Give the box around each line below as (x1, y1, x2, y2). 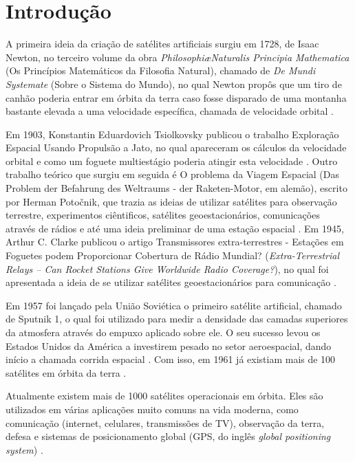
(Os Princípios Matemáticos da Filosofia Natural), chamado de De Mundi (6, 63, 316, 78)
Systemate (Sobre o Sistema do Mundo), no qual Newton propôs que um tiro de (6, 76, 342, 91)
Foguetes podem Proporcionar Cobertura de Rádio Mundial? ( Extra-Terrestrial (6, 248, 340, 263)
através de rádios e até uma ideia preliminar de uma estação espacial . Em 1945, (6, 221, 344, 235)
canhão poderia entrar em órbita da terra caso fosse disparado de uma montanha (6, 90, 347, 104)
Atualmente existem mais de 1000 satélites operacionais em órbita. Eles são (6, 388, 323, 403)
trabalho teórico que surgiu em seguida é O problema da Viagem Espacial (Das (6, 167, 340, 181)
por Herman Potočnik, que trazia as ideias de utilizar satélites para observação (6, 194, 337, 208)
